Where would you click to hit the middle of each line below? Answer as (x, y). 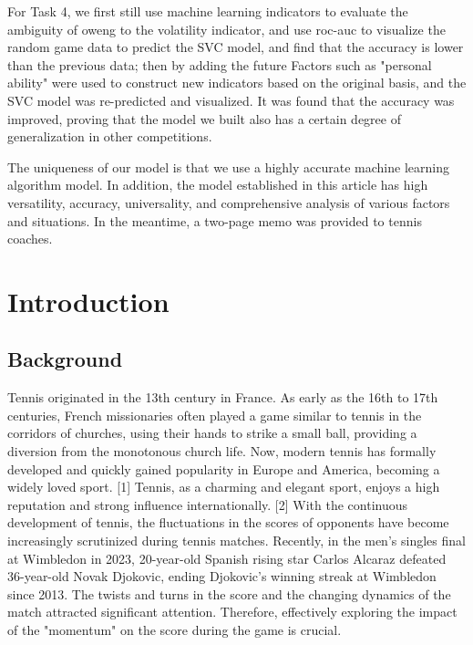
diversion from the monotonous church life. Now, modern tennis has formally (222, 451)
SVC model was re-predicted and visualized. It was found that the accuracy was (231, 100)
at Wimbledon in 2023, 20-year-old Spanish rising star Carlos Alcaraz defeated (227, 558)
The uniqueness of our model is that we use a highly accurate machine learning (228, 166)
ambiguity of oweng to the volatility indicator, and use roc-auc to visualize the (226, 29)
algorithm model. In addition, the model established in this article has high (218, 185)
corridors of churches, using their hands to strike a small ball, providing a (212, 433)
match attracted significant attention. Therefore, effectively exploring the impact (232, 612)
